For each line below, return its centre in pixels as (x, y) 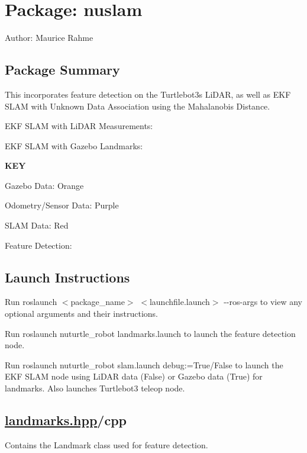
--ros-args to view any (263, 302)
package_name (98, 302)
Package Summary (62, 70)
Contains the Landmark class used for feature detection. (106, 444)
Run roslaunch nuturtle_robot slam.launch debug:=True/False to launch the (144, 364)
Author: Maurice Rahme (49, 38)
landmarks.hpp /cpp (66, 420)
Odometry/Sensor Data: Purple (62, 205)
